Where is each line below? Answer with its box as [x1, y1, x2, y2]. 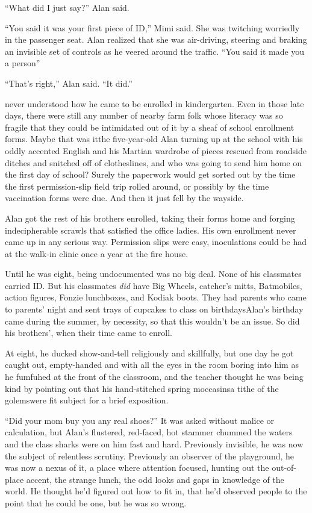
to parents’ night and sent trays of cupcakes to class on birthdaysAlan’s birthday [5, 303, 304, 316]
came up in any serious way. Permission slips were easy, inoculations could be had [5, 235, 307, 248]
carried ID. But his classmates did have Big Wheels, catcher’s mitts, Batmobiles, [5, 279, 302, 291]
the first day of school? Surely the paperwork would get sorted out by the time [5, 168, 296, 181]
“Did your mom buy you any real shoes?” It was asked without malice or [5, 414, 275, 426]
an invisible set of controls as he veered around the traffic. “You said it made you [5, 45, 305, 57]
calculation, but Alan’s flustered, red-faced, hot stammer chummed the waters [5, 426, 293, 438]
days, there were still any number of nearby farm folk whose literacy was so [5, 109, 283, 122]
